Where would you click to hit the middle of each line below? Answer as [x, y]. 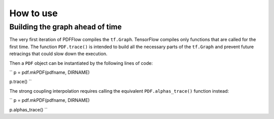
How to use [33, 13]
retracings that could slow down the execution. [58, 54]
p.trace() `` [21, 82]
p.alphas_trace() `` [28, 109]
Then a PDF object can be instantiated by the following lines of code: [81, 63]
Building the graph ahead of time [65, 27]
